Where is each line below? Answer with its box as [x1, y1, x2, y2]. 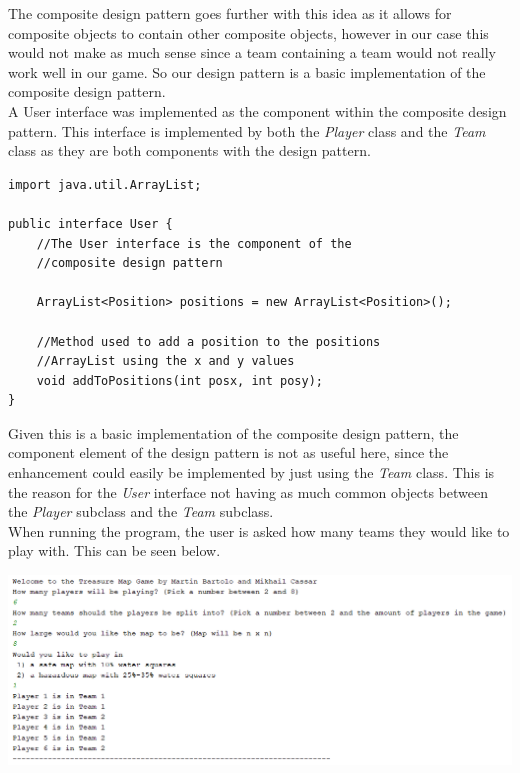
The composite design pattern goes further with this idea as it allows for [8, 3, 452, 23]
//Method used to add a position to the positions [36, 334, 381, 349]
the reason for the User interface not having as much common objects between [8, 481, 488, 502]
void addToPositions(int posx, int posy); [36, 373, 323, 388]
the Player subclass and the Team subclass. [8, 501, 274, 522]
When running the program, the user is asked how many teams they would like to [8, 520, 510, 541]
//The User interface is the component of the [36, 236, 352, 251]
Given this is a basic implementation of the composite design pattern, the [8, 422, 459, 443]
